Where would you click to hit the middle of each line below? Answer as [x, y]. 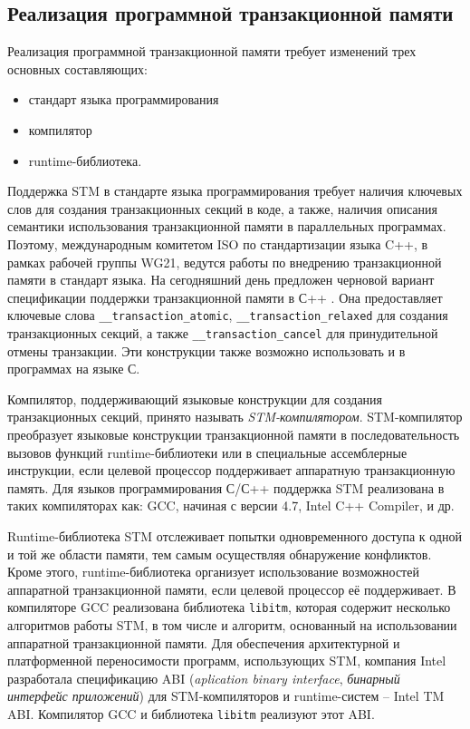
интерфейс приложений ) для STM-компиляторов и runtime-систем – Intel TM [226, 696]
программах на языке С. [74, 369]
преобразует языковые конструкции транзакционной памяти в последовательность [234, 435]
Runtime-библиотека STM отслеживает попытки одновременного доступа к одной [235, 535]
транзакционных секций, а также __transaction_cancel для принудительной [223, 332]
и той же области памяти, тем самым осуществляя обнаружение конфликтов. [220, 554]
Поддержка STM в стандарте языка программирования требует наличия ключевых [235, 191]
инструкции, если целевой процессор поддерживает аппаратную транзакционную [231, 470]
